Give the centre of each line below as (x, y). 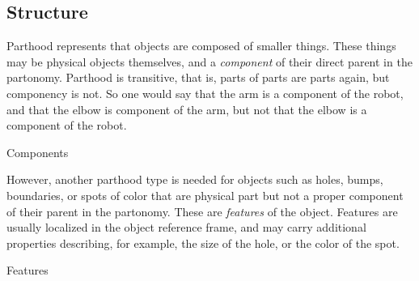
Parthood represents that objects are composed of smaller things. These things (201, 46)
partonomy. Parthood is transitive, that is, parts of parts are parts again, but (198, 77)
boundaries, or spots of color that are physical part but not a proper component (205, 195)
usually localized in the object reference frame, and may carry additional (186, 227)
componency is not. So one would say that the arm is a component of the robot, (205, 93)
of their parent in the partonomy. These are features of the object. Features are (202, 211)
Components (38, 152)
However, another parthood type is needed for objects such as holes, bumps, (195, 179)
